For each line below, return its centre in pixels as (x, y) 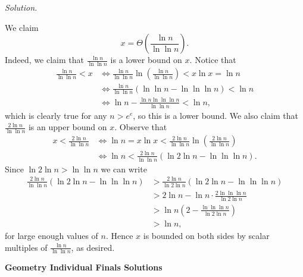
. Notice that (213, 60)
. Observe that (141, 127)
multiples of (26, 247)
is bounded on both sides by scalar (206, 236)
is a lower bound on (146, 60)
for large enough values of (51, 236)
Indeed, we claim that (44, 60)
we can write (124, 169)
